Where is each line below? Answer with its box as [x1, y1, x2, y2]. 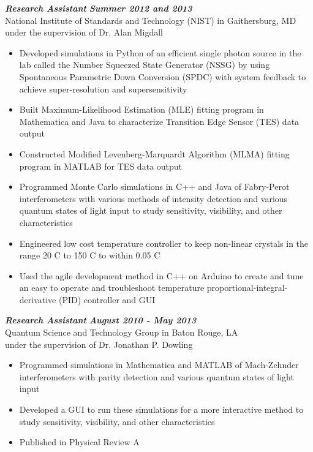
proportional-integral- [206, 281, 288, 294]
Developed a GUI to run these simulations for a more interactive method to [19, 403, 304, 416]
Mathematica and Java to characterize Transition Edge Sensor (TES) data [19, 115, 300, 127]
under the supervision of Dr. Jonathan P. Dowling [5, 337, 193, 350]
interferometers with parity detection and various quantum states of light [19, 370, 294, 383]
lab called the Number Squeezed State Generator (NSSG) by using [19, 58, 270, 71]
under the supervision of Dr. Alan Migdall [5, 26, 163, 39]
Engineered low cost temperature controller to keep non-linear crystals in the [19, 236, 309, 249]
